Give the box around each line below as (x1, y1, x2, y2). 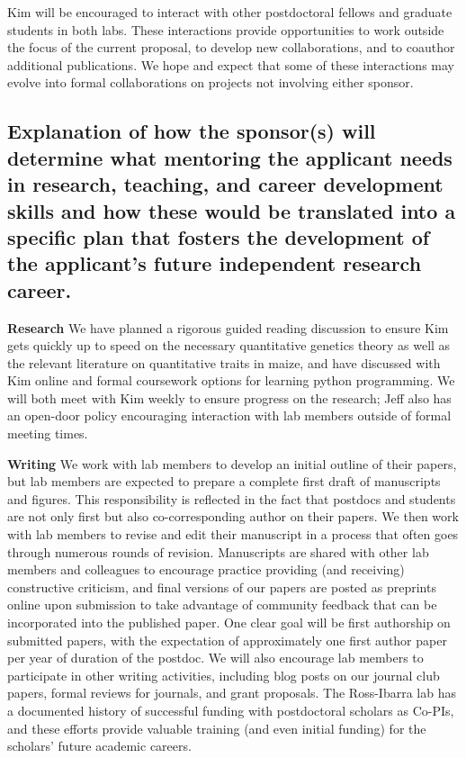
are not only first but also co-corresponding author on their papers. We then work (7, 507, 459, 526)
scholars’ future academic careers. (7, 736, 192, 755)
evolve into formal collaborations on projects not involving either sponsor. (7, 73, 414, 92)
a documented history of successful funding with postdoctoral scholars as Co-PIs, (7, 700, 454, 719)
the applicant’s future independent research (7, 249, 422, 277)
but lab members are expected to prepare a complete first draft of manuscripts (7, 472, 441, 491)
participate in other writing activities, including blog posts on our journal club (7, 665, 440, 684)
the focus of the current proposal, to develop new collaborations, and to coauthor (7, 38, 455, 57)
